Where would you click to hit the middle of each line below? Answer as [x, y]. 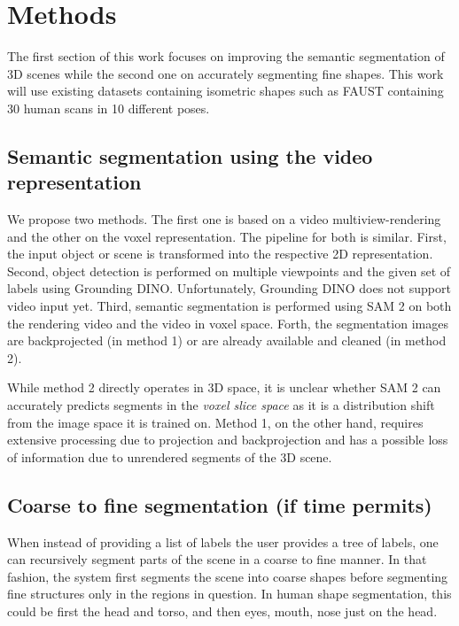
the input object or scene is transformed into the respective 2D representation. [220, 254]
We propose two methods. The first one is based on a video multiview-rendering [224, 219]
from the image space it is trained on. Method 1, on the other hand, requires [215, 422]
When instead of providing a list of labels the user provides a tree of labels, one [223, 541]
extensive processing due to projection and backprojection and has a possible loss [228, 440]
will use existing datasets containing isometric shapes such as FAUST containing [226, 91]
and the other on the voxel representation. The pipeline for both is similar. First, [227, 236]
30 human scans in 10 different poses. [109, 108]
